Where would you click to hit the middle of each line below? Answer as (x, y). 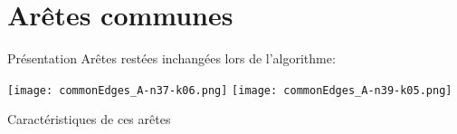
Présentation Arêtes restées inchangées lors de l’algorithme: (171, 58)
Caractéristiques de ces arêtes (89, 119)
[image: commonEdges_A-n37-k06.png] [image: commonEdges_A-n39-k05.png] (230, 90)
